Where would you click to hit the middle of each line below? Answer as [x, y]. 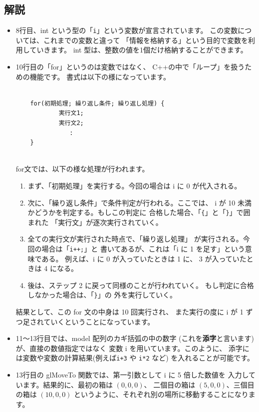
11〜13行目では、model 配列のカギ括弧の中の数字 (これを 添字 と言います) [135, 338]
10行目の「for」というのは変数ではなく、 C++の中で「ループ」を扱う [130, 67]
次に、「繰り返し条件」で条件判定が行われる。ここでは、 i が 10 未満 [140, 202]
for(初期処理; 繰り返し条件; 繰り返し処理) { [97, 103]
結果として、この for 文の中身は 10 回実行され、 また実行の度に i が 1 [129, 312]
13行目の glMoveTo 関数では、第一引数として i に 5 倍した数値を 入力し [132, 375]
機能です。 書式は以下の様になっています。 [100, 76]
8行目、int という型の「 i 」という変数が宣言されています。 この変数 [127, 30]
